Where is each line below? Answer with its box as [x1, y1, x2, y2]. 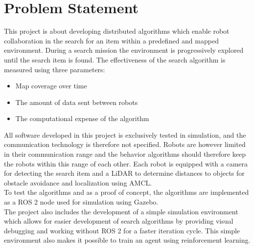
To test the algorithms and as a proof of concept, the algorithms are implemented [4, 187, 249, 197]
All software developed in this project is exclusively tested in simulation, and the [4, 129, 246, 140]
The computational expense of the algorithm [15, 113, 149, 124]
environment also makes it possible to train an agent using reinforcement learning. [4, 235, 251, 245]
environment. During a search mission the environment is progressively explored [4, 45, 244, 55]
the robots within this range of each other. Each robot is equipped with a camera [4, 158, 248, 168]
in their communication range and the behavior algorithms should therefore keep [4, 149, 246, 159]
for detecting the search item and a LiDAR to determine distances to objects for [4, 168, 245, 178]
